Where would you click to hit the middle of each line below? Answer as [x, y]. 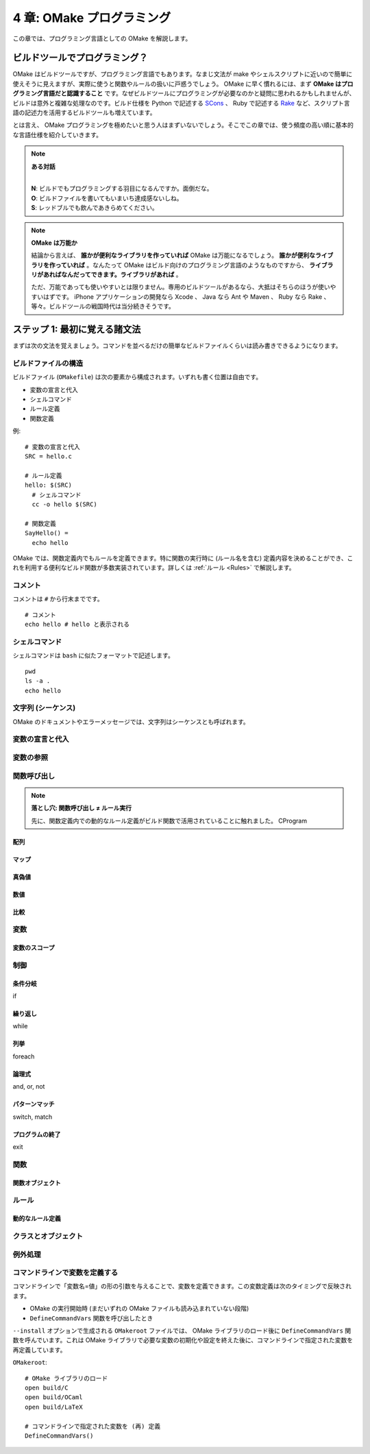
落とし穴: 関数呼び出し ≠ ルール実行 [82, 808]
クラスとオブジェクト [48, 1236]
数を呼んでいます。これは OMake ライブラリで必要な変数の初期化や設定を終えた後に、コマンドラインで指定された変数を [183, 1340]
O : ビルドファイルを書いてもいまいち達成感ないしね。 [107, 198]
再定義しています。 [39, 1350]
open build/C [47, 1388]
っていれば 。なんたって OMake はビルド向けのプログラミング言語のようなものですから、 [182, 265]
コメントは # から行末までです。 [58, 599]
